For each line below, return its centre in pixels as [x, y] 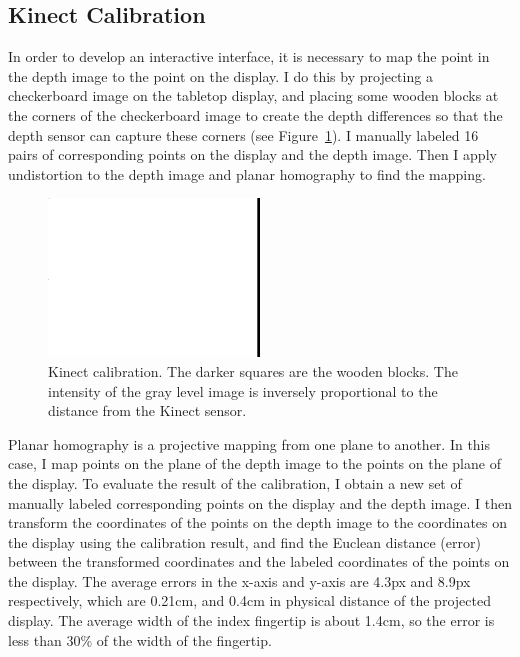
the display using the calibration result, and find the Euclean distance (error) [244, 541]
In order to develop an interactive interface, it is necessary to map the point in [249, 56]
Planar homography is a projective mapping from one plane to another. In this [249, 443]
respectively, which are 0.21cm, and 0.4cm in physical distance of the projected [249, 600]
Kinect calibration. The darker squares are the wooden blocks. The [253, 370]
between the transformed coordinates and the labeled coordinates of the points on [259, 561]
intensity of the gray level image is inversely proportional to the [243, 390]
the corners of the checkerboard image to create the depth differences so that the [255, 114]
